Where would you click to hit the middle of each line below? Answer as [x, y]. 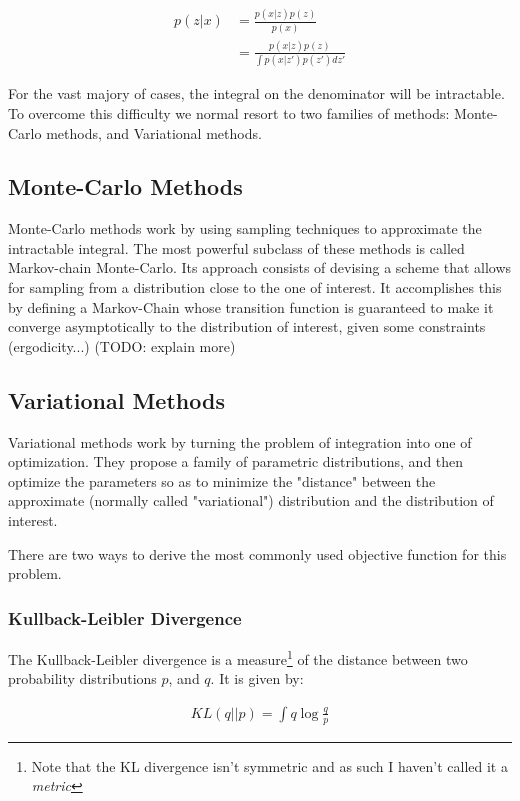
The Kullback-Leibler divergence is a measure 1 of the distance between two [238, 657]
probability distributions [82, 678]
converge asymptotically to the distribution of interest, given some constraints [247, 326]
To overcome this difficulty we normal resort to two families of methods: [229, 112]
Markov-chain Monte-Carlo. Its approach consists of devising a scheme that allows [260, 267]
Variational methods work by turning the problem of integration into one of [240, 441]
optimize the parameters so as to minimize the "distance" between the [222, 480]
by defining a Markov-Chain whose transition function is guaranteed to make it [251, 306]
